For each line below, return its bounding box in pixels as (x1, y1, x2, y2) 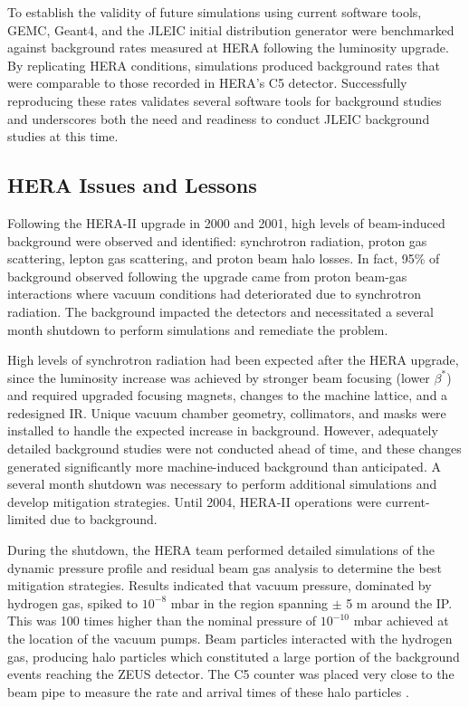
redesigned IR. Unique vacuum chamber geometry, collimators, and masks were (7, 403, 446, 422)
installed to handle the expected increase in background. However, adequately (7, 421, 438, 440)
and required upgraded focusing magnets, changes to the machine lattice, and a (7, 386, 448, 405)
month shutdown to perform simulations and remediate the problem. (7, 320, 388, 339)
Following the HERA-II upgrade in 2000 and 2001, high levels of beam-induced (7, 213, 445, 232)
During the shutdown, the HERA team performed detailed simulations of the (7, 540, 435, 559)
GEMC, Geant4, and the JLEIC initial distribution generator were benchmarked (7, 20, 455, 39)
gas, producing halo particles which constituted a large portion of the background (7, 646, 460, 665)
